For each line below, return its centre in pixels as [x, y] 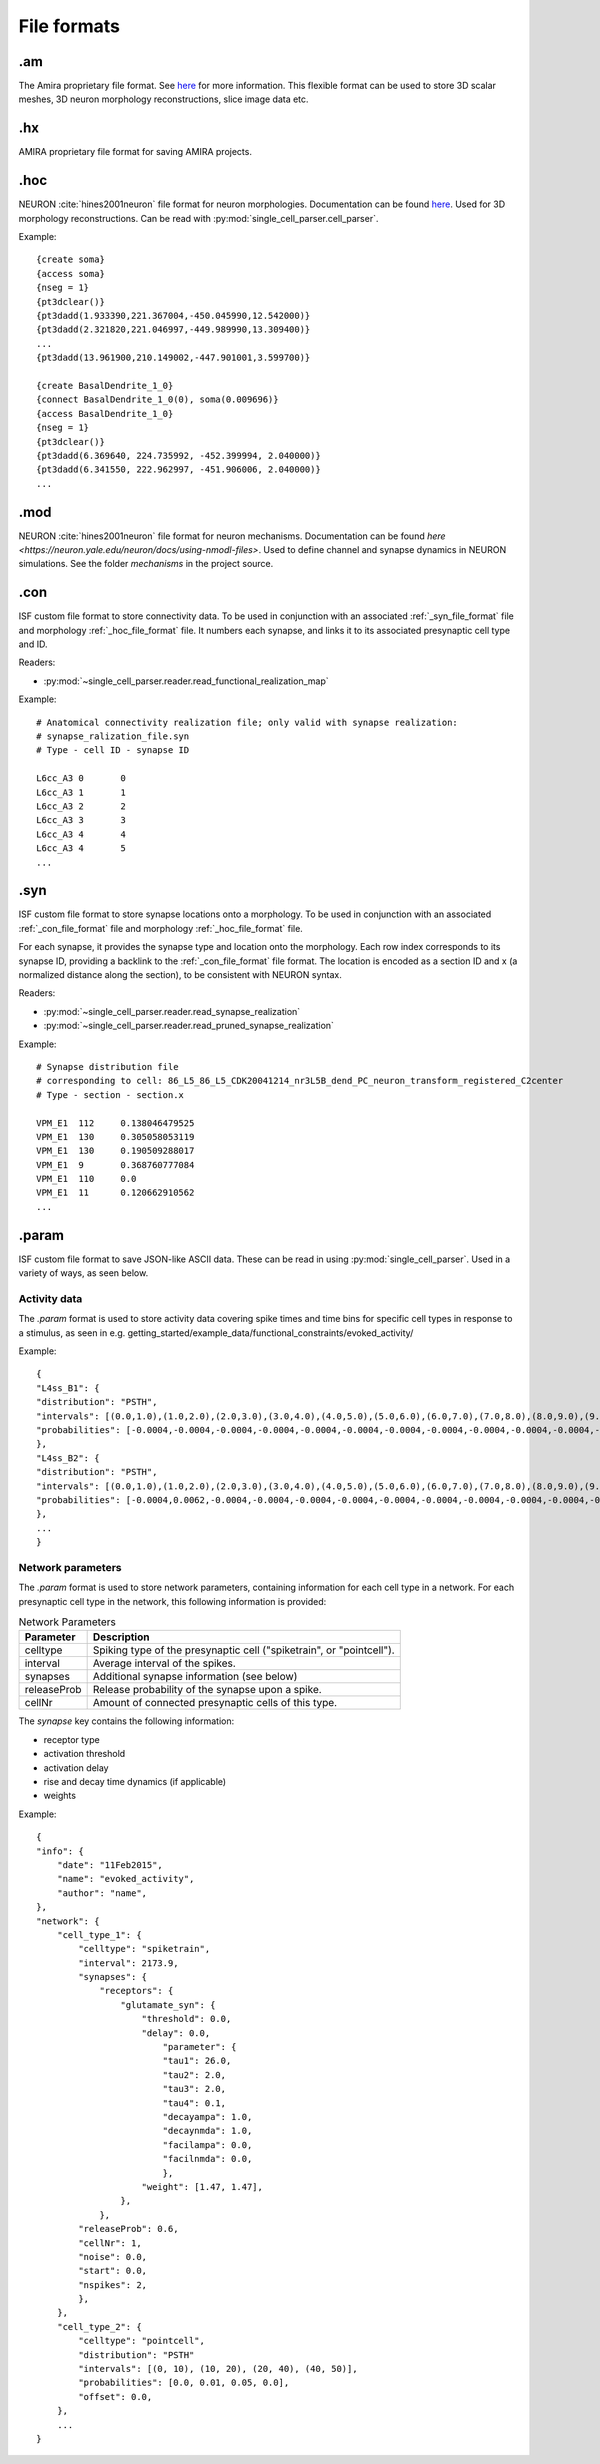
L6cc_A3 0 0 [81, 778]
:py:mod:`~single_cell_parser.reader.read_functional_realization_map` [186, 681]
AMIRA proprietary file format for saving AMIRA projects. [135, 152]
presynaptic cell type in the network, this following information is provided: [172, 1601]
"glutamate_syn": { [168, 2004]
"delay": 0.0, [176, 2033]
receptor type [71, 1739]
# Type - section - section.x [110, 1094]
